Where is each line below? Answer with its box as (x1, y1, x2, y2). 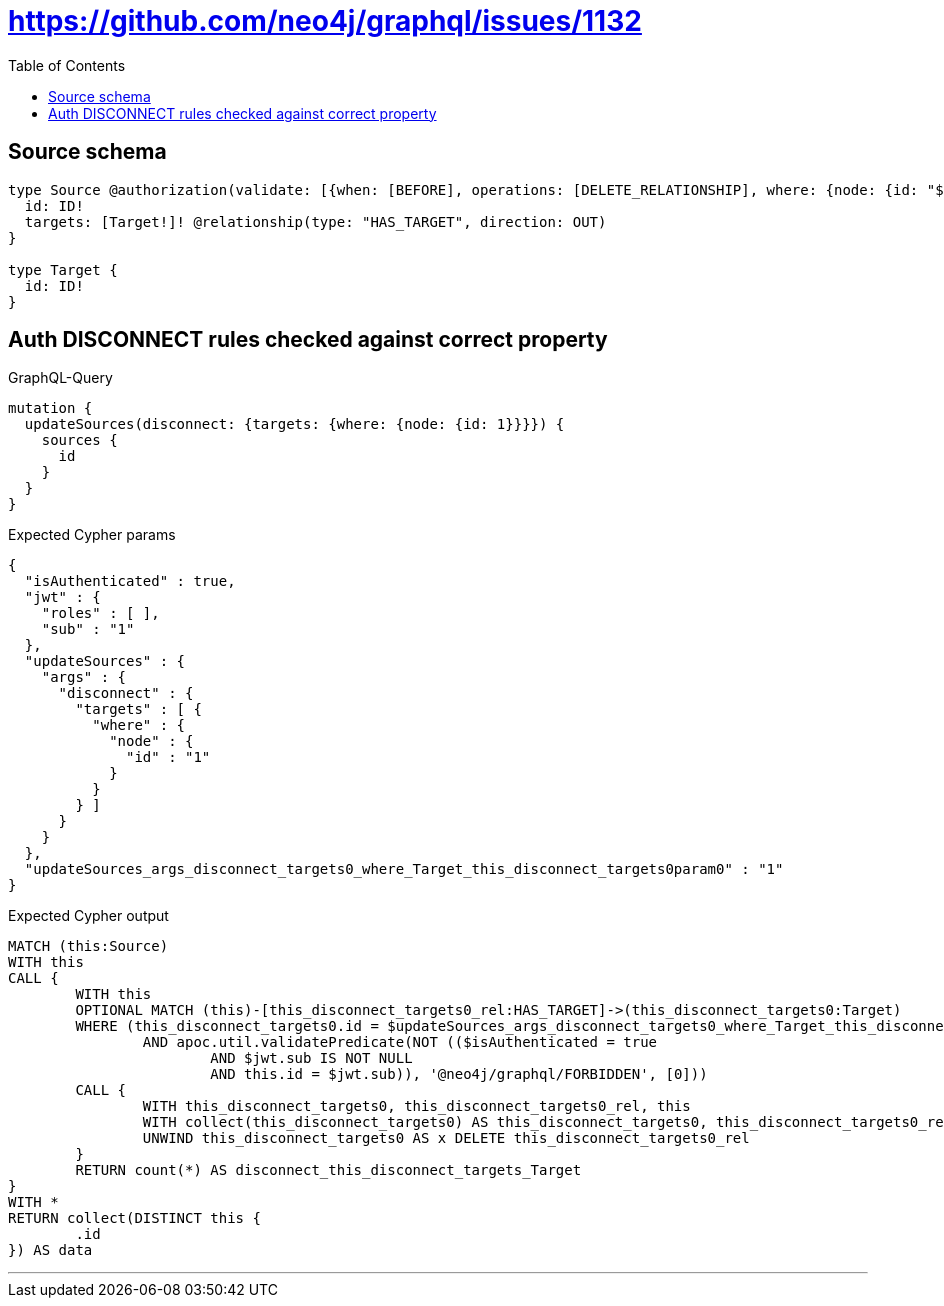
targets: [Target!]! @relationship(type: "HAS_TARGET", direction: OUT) (24, 213, 607, 230)
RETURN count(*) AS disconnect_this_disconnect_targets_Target (75, 1162, 582, 1179)
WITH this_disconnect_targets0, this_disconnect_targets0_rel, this (142, 1098, 691, 1115)
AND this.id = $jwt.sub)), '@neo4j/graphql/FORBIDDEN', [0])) (210, 1066, 708, 1083)
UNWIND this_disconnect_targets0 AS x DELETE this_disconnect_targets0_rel (142, 1130, 750, 1147)
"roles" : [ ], (41, 605, 160, 622)
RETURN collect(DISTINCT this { (8, 1210, 261, 1227)
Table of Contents (8, 56, 126, 74)
